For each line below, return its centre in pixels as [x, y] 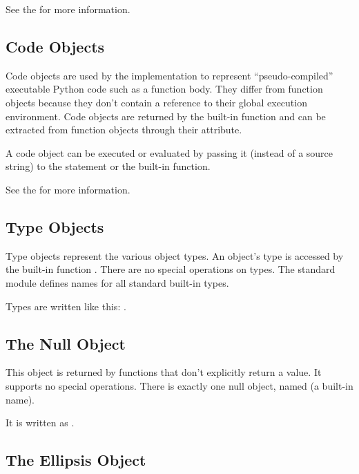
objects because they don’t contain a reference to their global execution [156, 102]
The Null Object [66, 343]
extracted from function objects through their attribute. [124, 130]
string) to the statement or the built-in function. [108, 166]
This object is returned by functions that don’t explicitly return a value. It [164, 372]
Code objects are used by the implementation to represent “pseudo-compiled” [169, 75]
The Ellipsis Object [76, 460]
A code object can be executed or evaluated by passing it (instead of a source [169, 152]
